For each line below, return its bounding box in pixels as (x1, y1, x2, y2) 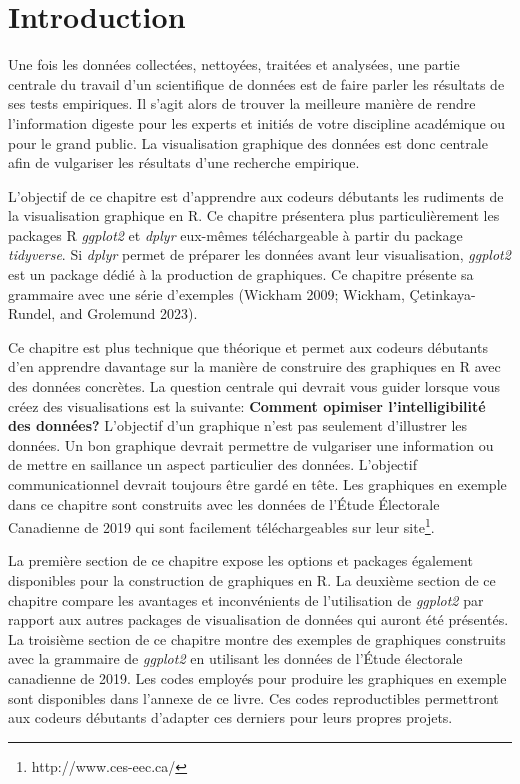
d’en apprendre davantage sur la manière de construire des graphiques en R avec (8, 356, 501, 377)
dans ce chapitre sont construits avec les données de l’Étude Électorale (8, 493, 440, 514)
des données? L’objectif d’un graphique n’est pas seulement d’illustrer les (8, 415, 468, 436)
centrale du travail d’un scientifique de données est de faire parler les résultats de (8, 73, 505, 94)
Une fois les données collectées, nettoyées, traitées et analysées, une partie (8, 54, 460, 75)
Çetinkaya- (409, 283, 476, 304)
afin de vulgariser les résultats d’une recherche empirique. (8, 152, 360, 173)
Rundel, (8, 303, 56, 324)
